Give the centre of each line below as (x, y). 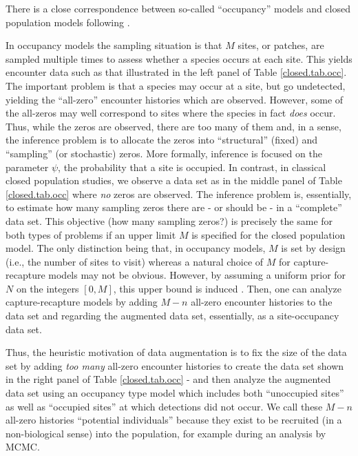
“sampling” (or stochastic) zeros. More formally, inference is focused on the (164, 153)
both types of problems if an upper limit (91, 234)
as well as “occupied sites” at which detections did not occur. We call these (164, 406)
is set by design (313, 248)
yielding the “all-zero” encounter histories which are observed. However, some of (175, 99)
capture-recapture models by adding (82, 302)
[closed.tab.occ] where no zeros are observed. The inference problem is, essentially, (179, 194)
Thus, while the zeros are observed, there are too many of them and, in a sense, (173, 126)
